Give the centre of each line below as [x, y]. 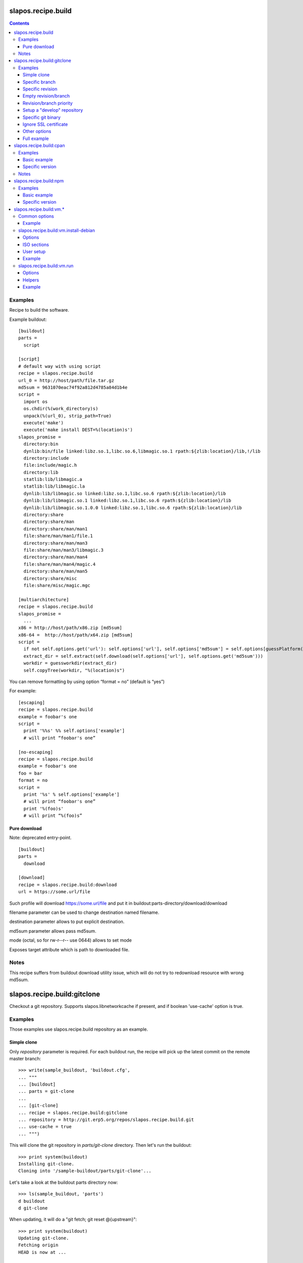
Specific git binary [42, 117]
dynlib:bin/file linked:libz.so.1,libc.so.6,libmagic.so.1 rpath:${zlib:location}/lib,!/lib [142, 451]
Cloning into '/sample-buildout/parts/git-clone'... [85, 1171]
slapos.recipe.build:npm [39, 181]
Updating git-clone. [44, 1238]
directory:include [46, 458]
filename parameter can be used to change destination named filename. [84, 912]
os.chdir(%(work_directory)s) [61, 409]
